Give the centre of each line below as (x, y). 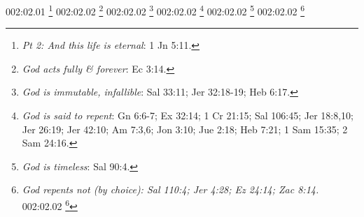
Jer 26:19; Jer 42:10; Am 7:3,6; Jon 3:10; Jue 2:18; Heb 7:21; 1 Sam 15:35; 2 (185, 129)
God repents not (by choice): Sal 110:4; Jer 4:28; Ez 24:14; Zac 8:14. (170, 189)
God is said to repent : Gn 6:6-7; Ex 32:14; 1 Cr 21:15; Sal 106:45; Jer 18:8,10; (188, 115)
